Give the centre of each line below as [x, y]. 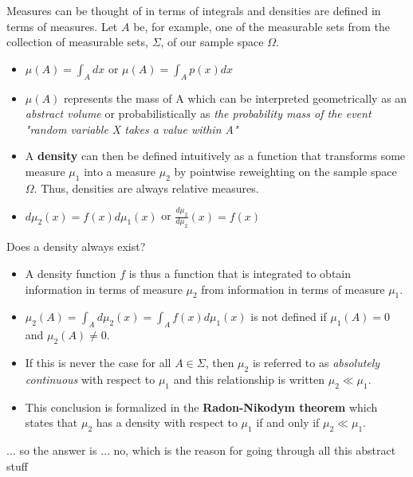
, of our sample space [212, 42]
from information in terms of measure [293, 289]
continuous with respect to [90, 379]
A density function [71, 273]
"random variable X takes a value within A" [132, 129]
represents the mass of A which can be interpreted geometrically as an [235, 98]
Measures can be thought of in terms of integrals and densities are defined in [194, 10]
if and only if [288, 422]
